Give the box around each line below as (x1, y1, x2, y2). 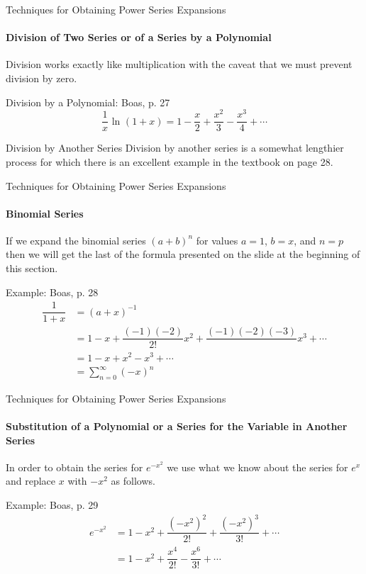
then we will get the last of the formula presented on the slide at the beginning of (6, 247, 360, 261)
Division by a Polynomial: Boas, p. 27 (6, 94, 170, 109)
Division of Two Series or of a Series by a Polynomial (6, 30, 272, 45)
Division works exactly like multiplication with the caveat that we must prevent (6, 57, 353, 72)
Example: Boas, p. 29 (6, 497, 99, 512)
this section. (6, 261, 58, 276)
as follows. (111, 473, 155, 488)
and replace (6, 473, 56, 488)
